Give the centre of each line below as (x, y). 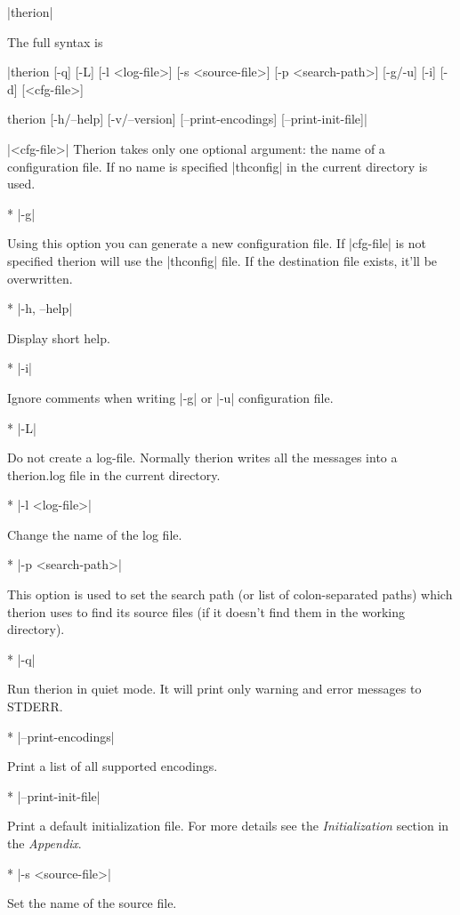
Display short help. (59, 337)
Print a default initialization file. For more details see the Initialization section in (228, 826)
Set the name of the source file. (92, 903)
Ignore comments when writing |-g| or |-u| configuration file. (170, 397)
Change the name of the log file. (95, 534)
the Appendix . (44, 843)
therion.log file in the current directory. (114, 474)
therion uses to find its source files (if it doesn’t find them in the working (206, 611)
